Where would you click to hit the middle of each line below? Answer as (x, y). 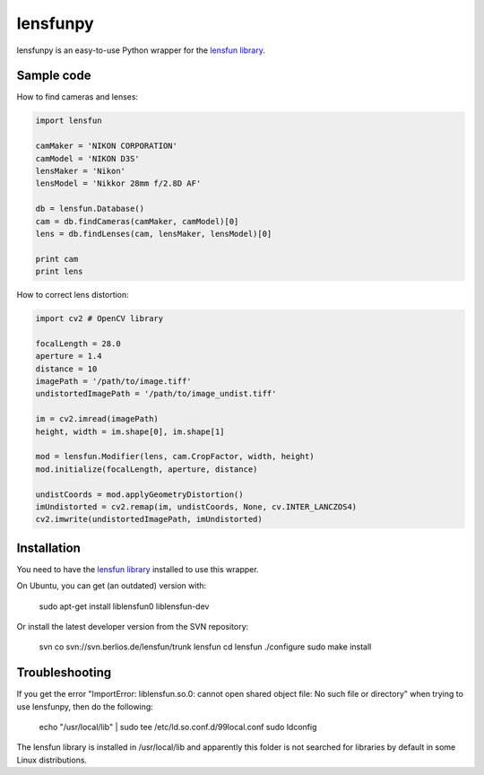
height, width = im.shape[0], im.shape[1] (130, 431)
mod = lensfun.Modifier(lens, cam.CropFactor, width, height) (175, 457)
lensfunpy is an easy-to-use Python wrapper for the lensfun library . (141, 50)
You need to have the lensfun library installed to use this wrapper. (138, 569)
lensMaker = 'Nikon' (80, 171)
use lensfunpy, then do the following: (85, 706)
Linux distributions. (52, 760)
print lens (59, 272)
